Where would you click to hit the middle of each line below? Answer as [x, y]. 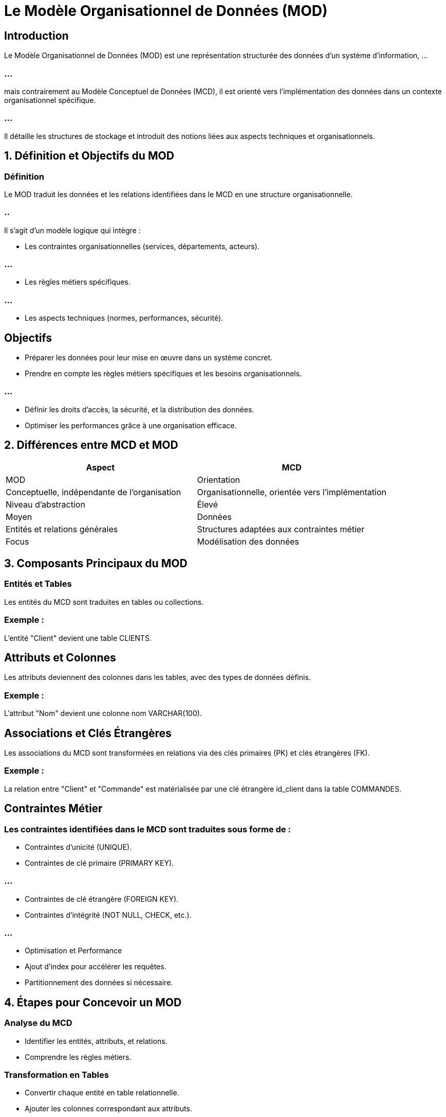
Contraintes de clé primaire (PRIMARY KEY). [99, 863]
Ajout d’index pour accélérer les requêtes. [96, 967]
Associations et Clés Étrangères [88, 733]
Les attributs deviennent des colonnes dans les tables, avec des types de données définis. [157, 677]
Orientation [219, 479]
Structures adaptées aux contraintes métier [281, 529]
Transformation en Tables [57, 1075]
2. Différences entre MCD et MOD [91, 445]
